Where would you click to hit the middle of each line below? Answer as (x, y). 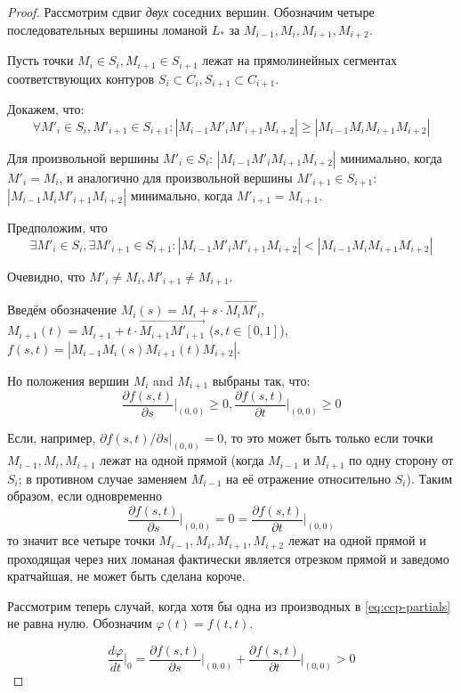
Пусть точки (40, 60)
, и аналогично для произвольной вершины (176, 177)
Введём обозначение (62, 310)
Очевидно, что (46, 276)
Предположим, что (57, 227)
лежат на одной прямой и (357, 540)
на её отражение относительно (309, 478)
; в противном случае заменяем (103, 478)
